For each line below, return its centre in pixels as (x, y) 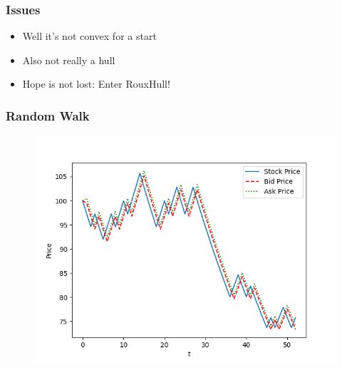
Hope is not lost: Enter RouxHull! (96, 84)
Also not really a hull (69, 60)
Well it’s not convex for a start (89, 36)
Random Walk (48, 115)
